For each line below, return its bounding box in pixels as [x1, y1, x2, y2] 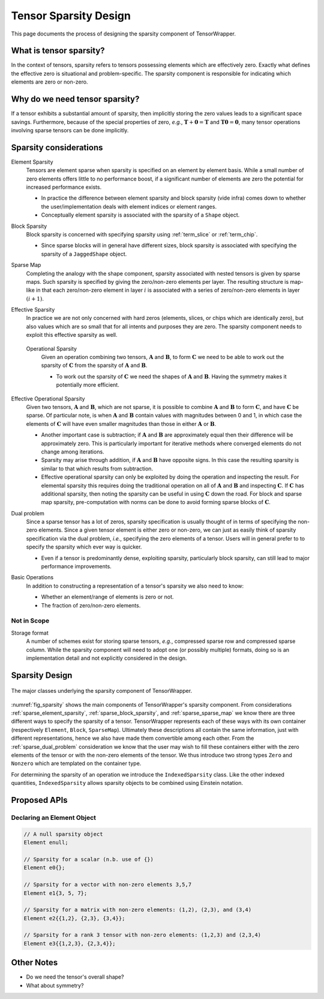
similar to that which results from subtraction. [41, 465, 153, 472]
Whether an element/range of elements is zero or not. [41, 593, 174, 601]
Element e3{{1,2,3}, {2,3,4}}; [23, 940, 116, 947]
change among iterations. [41, 448, 104, 455]
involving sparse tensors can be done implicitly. [11, 126, 129, 134]
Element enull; [23, 839, 68, 846]
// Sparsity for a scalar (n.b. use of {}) [23, 856, 154, 862]
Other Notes [11, 958, 58, 968]
